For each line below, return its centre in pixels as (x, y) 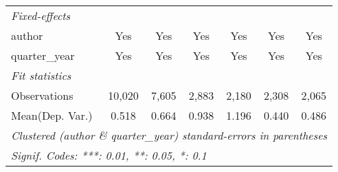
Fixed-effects (41, 15)
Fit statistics (41, 75)
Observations (42, 95)
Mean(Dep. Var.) (52, 115)
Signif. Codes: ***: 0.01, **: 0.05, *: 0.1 (109, 155)
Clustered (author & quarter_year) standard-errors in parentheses (169, 135)
